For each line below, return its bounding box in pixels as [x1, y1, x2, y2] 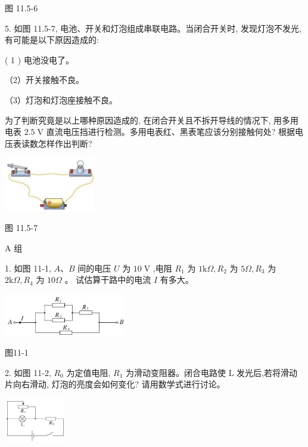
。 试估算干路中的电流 [64, 273, 151, 286]
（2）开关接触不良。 [5, 73, 84, 86]
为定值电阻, [66, 366, 111, 378]
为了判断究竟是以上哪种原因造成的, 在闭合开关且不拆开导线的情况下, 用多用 [5, 113, 299, 126]
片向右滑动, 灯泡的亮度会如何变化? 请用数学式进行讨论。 [5, 378, 225, 390]
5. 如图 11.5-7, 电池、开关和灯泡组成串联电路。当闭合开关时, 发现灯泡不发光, [5, 21, 301, 34]
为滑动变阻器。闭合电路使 [125, 366, 226, 378]
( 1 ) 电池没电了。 [5, 53, 74, 66]
